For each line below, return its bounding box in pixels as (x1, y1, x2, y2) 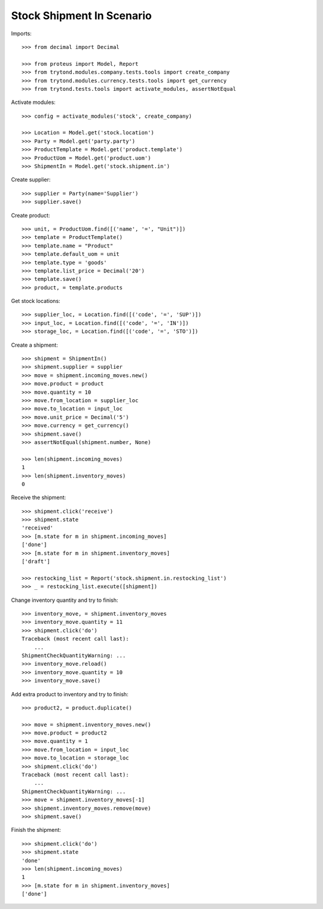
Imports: (11, 30, 32, 37)
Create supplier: (11, 176, 51, 183)
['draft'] (22, 558, 50, 565)
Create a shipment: (11, 341, 58, 348)
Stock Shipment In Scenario (11, 9, 152, 22)
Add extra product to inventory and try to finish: (11, 690, 129, 697)
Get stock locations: (11, 298, 60, 305)
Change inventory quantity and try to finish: (11, 596, 118, 604)
